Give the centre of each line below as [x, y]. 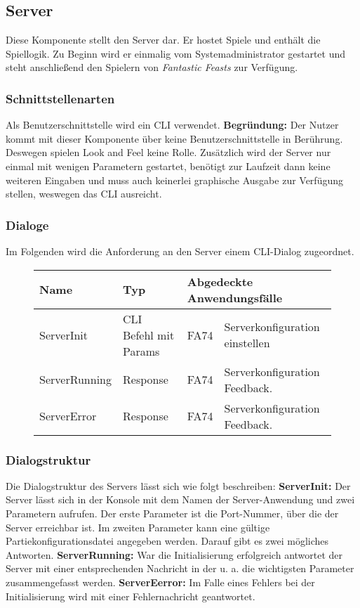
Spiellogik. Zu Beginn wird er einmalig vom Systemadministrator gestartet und [176, 53]
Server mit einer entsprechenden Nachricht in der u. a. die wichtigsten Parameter [180, 568]
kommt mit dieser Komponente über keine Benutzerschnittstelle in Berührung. [174, 138]
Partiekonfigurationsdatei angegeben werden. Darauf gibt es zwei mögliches [167, 541]
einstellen [247, 343]
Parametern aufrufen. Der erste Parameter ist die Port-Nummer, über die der [172, 513]
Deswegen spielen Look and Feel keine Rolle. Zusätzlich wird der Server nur [168, 152]
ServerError [68, 416]
